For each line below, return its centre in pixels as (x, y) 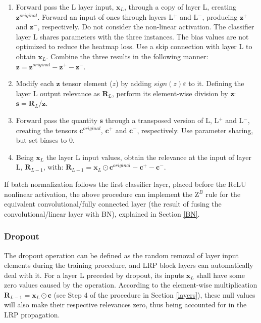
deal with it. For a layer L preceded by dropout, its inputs (94, 275)
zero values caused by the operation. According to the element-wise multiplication (131, 285)
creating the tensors (46, 130)
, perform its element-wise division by (170, 93)
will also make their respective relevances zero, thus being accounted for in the (125, 305)
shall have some (221, 275)
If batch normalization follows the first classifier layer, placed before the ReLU (125, 184)
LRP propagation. (32, 315)
